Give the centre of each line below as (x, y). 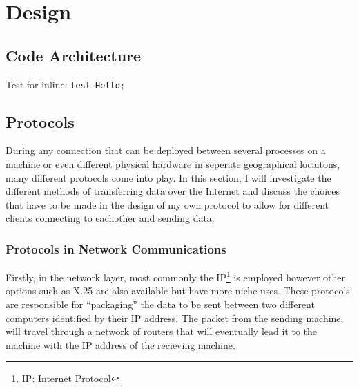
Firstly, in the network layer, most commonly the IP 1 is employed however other (175, 276)
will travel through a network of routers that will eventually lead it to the (162, 331)
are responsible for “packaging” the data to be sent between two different (160, 304)
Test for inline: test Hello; (65, 84)
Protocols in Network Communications (116, 248)
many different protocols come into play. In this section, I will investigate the (168, 177)
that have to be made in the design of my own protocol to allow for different (167, 204)
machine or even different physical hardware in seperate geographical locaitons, (173, 164)
